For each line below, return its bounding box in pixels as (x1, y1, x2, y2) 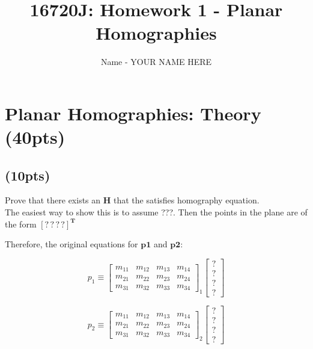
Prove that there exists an (5, 194, 101, 206)
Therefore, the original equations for (5, 238, 138, 250)
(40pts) (5, 125, 65, 149)
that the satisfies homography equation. (114, 194, 260, 206)
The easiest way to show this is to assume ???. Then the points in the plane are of (5, 206, 308, 218)
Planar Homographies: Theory (5, 100, 261, 125)
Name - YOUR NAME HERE (100, 55, 212, 68)
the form (5, 217, 37, 230)
